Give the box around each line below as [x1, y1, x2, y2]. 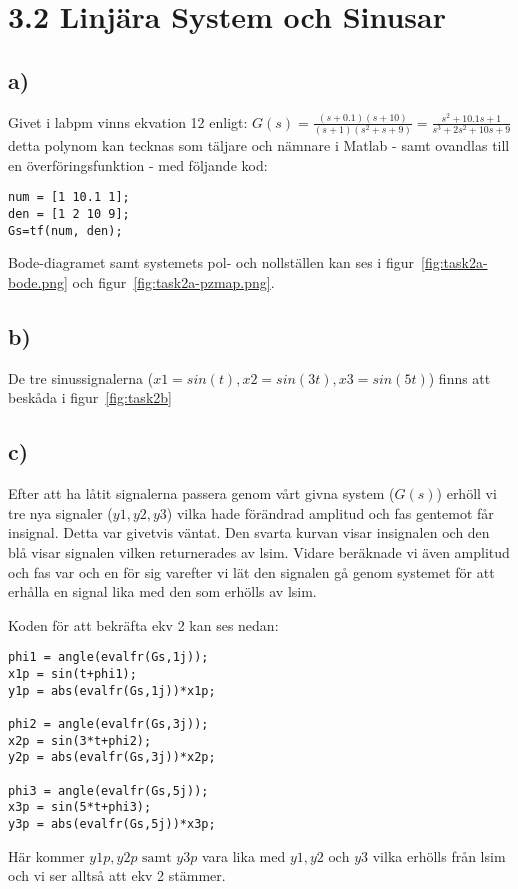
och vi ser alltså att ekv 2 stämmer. [8, 865, 226, 886]
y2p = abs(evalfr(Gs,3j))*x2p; [8, 750, 216, 765]
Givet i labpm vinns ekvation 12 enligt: [8, 111, 248, 132]
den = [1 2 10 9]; [8, 207, 130, 222]
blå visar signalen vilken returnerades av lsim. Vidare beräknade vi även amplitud [8, 541, 510, 562]
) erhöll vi [436, 483, 497, 504]
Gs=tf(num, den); [8, 223, 123, 238]
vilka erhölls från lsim [372, 845, 506, 866]
